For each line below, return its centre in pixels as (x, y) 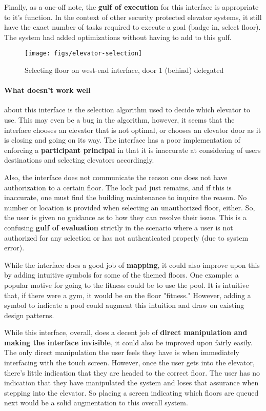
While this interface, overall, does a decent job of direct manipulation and (126, 332)
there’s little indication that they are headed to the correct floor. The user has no (132, 372)
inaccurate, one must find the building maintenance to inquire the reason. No (126, 197)
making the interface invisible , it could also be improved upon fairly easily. (128, 342)
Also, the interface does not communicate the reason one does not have (116, 177)
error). (14, 248)
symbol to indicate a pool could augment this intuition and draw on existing (124, 305)
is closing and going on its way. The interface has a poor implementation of (122, 140)
